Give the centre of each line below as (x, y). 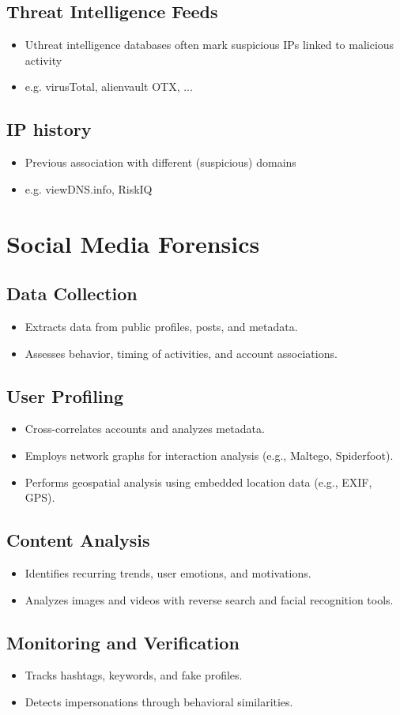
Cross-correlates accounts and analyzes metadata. (145, 429)
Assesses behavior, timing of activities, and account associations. (181, 353)
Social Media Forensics (133, 243)
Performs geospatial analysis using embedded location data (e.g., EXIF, (198, 482)
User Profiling (65, 395)
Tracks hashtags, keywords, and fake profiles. (134, 675)
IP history (49, 129)
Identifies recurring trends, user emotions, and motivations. (168, 572)
